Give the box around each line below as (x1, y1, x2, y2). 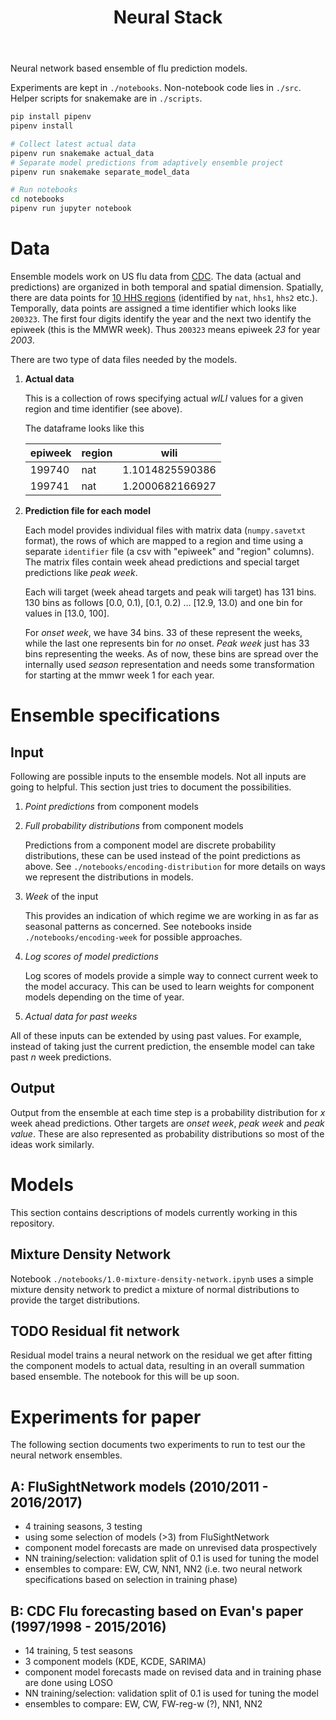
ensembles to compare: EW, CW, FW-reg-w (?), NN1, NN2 (24, 1697, 263, 1710)
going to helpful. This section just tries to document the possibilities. (10, 781, 292, 793)
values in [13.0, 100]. (24, 607, 110, 619)
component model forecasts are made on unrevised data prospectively (24, 1542, 318, 1554)
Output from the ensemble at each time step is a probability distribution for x (10, 1106, 326, 1118)
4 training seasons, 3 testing (24, 1521, 143, 1533)
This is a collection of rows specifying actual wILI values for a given (24, 392, 304, 404)
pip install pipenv (10, 112, 92, 122)
